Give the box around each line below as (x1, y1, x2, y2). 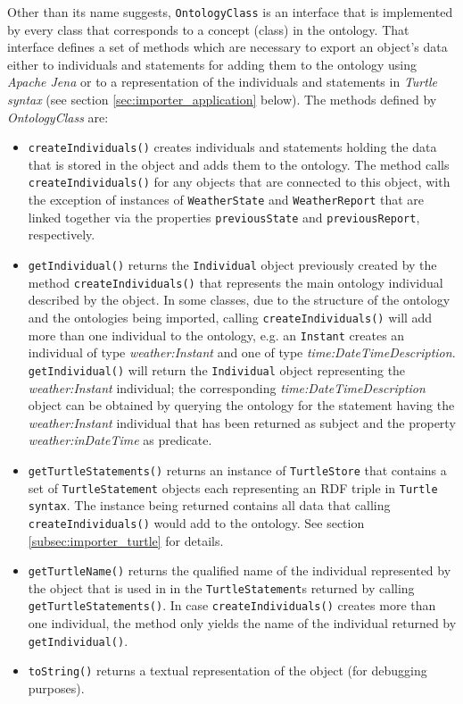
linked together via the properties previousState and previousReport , (28, 207, 420, 226)
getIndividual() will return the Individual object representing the (28, 360, 406, 379)
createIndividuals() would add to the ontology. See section (28, 513, 365, 532)
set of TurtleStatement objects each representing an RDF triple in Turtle (28, 478, 438, 497)
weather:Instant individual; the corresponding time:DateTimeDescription (28, 378, 426, 397)
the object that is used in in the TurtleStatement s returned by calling (28, 578, 415, 597)
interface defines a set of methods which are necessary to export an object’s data (7, 38, 448, 56)
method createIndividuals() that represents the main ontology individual (28, 272, 443, 291)
